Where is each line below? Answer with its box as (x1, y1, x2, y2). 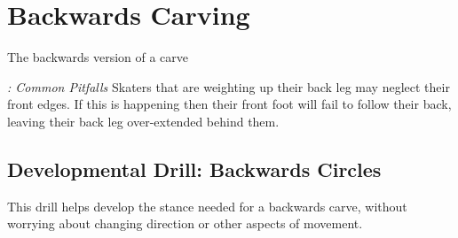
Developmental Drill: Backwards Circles (7, 155, 382, 182)
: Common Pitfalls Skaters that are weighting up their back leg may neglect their (7, 77, 450, 96)
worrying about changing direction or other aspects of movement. (7, 214, 363, 233)
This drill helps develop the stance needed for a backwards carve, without (7, 196, 407, 215)
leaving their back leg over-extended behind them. (7, 111, 280, 130)
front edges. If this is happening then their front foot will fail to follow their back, (7, 95, 452, 113)
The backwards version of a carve (7, 48, 189, 66)
